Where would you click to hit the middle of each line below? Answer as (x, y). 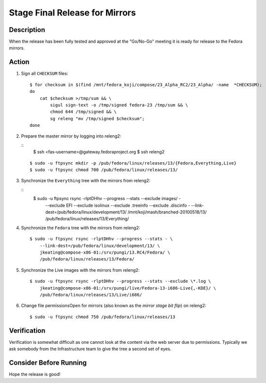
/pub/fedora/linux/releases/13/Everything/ (87, 219)
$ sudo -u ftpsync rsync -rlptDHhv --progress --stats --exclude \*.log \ (120, 281)
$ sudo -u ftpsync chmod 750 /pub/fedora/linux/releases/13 (102, 317)
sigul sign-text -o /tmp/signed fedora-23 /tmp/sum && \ (119, 105)
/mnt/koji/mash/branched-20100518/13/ (167, 212)
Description (27, 30)
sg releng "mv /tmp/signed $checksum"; (97, 118)
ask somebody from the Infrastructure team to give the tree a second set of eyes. (90, 349)
